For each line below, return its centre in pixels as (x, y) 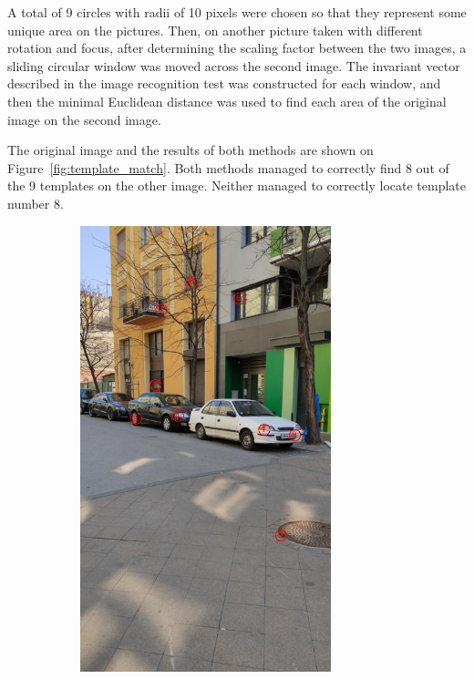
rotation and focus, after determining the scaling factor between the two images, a (237, 48)
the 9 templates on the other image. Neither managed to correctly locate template (237, 185)
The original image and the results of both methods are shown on (191, 150)
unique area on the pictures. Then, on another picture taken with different (215, 30)
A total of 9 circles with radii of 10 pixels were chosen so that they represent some (237, 12)
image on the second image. (84, 119)
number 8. (36, 203)
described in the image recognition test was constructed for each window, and (224, 83)
